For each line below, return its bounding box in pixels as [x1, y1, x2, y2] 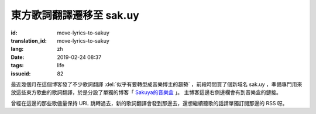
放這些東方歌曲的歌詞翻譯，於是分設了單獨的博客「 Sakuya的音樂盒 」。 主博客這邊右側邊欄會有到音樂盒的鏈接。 [11, 89, 282, 96]
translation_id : [11, 37, 47, 44]
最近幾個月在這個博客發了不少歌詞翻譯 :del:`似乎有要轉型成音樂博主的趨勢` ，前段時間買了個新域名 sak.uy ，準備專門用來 [11, 81, 303, 88]
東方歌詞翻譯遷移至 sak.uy [11, 9, 140, 22]
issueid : [11, 70, 31, 77]
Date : [11, 53, 25, 61]
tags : [11, 62, 24, 69]
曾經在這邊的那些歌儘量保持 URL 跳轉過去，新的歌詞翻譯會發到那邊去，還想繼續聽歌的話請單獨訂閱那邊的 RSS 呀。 [11, 99, 288, 106]
